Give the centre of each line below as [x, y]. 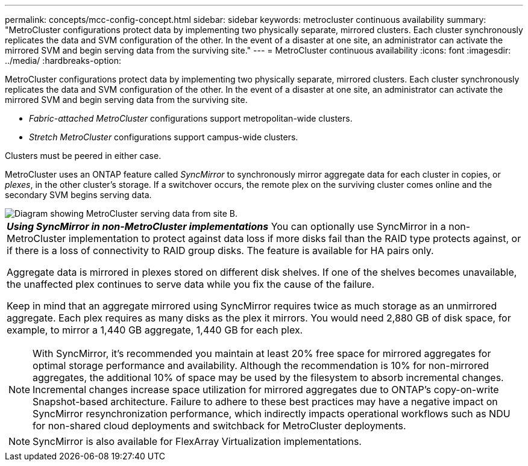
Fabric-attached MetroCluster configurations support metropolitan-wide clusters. [191, 118]
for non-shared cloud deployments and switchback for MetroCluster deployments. [219, 426]
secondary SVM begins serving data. [78, 195]
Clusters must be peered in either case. [83, 156]
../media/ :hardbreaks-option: [63, 61]
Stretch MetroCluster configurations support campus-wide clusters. [164, 137]
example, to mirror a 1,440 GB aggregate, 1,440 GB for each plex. [155, 330]
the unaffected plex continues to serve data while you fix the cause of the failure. [191, 284]
